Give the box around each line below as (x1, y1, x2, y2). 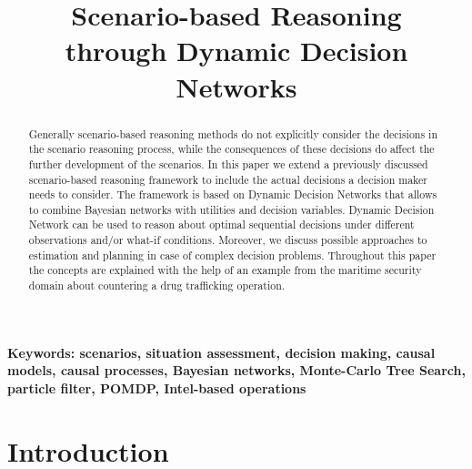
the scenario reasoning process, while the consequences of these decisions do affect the (28, 141, 435, 157)
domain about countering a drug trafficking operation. (28, 278, 286, 293)
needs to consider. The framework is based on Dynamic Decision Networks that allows (28, 187, 437, 202)
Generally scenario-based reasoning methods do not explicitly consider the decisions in (28, 126, 438, 141)
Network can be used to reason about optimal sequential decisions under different (28, 217, 415, 232)
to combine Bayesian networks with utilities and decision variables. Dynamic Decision (28, 201, 435, 217)
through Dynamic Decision (65, 32, 408, 69)
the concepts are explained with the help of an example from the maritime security (28, 262, 422, 278)
